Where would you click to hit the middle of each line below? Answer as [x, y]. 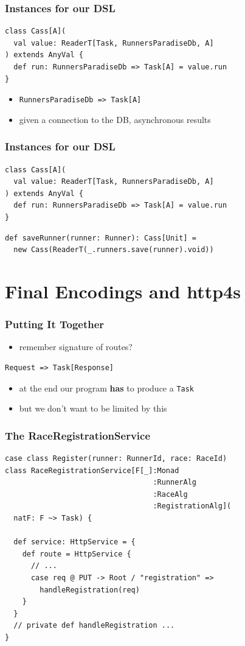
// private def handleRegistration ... [94, 626]
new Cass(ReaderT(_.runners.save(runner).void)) [114, 250]
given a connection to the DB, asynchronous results [115, 119]
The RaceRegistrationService [78, 435]
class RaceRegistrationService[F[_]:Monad [92, 470]
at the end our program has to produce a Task [107, 388]
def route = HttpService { [77, 554]
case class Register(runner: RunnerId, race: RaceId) [116, 459]
